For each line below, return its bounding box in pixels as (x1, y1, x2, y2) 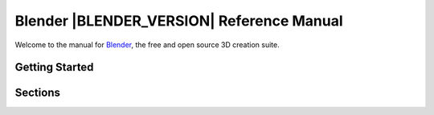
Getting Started (14, 61, 94, 74)
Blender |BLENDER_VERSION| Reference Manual (14, 12, 343, 30)
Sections (14, 86, 60, 100)
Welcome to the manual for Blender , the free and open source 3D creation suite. (14, 40, 280, 50)
